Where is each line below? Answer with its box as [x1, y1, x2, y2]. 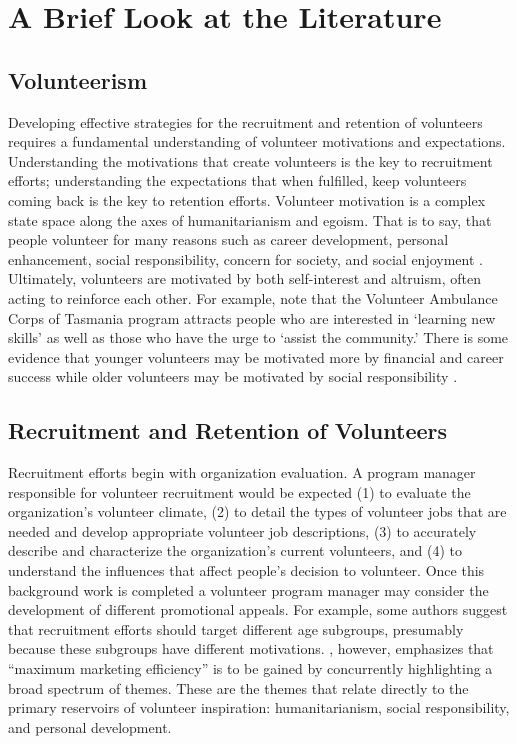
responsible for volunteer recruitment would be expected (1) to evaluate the [8, 481, 471, 502]
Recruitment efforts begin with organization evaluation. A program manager [8, 462, 476, 483]
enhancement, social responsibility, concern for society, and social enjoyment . [8, 248, 483, 269]
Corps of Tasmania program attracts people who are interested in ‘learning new [8, 307, 496, 328]
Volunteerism [8, 64, 147, 95]
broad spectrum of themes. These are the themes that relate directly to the [8, 677, 469, 698]
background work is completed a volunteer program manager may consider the [8, 579, 489, 600]
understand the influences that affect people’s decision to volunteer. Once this [8, 560, 485, 581]
